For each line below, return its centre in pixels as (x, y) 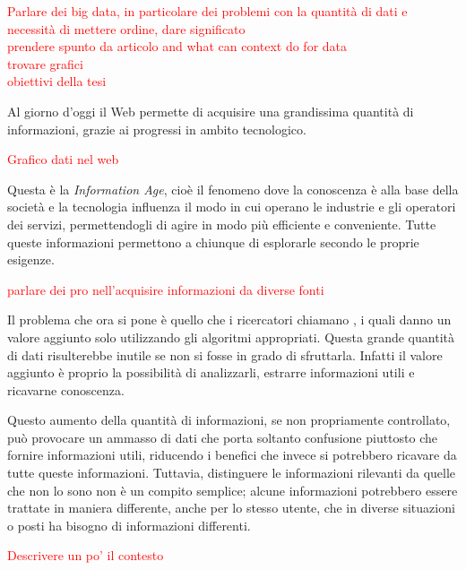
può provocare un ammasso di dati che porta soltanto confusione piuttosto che (223, 437)
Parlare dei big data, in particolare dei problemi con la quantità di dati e (207, 11)
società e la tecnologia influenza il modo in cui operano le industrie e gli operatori (232, 207)
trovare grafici (45, 63)
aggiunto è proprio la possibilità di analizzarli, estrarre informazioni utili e (211, 372)
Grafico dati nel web (63, 159)
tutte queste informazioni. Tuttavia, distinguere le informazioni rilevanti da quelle (232, 473)
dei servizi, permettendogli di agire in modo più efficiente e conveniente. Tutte (222, 224)
